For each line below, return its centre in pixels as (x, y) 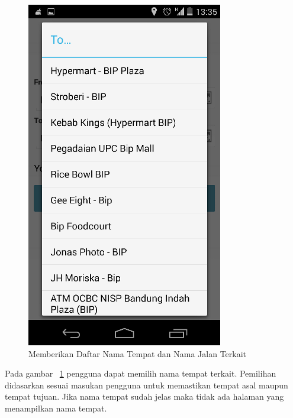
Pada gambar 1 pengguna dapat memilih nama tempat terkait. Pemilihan (141, 373)
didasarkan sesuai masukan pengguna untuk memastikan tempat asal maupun (146, 385)
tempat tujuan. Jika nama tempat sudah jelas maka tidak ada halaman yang (144, 396)
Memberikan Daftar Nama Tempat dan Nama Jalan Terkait (138, 353)
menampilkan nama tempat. (56, 408)
